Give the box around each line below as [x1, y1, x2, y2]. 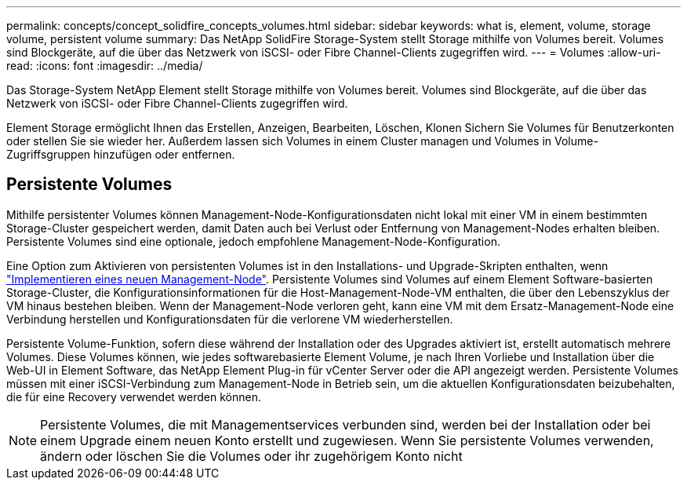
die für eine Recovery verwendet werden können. [6, 389, 261, 404]
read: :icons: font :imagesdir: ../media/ [6, 59, 203, 72]
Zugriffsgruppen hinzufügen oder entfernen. [6, 148, 235, 161]
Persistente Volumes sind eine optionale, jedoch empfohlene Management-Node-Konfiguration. [6, 234, 500, 248]
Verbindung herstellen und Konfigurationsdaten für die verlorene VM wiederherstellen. [6, 312, 453, 326]
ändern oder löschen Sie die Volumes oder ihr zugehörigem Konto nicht [40, 448, 463, 464]
